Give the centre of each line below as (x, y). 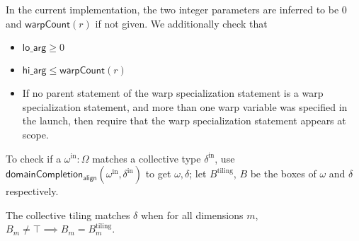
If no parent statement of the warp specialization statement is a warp (173, 93)
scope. (35, 134)
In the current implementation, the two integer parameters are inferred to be (172, 9)
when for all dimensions (192, 214)
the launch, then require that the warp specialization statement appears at (184, 120)
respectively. (32, 191)
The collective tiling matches (68, 214)
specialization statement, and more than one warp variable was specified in (185, 106)
